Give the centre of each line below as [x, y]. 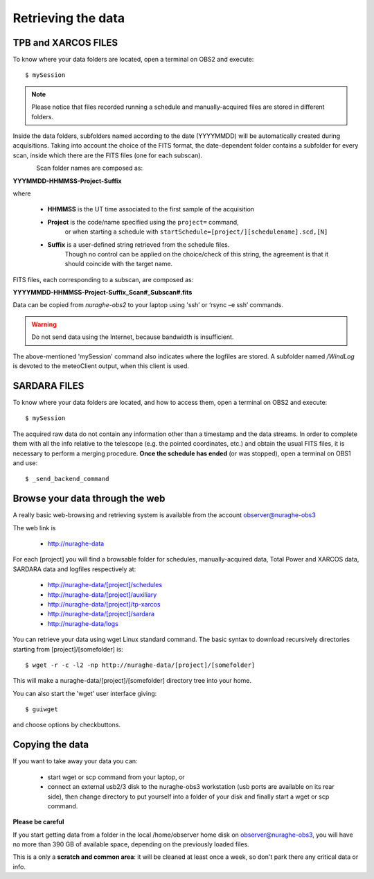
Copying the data [51, 745]
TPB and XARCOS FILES [65, 43]
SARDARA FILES [48, 386]
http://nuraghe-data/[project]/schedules [105, 585]
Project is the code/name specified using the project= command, [143, 222]
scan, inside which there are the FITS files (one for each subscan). [108, 155]
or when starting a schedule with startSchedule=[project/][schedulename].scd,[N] [196, 232]
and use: [25, 463]
